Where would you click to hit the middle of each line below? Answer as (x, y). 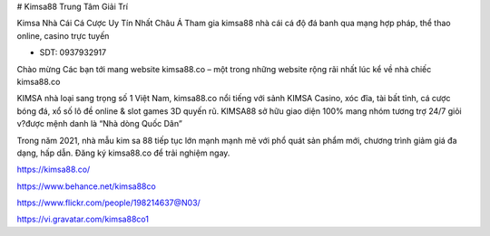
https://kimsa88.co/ (54, 170)
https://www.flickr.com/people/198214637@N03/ (109, 203)
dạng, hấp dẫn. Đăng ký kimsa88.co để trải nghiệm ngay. (123, 153)
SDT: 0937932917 (73, 52)
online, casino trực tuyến (63, 35)
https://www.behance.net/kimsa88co (86, 186)
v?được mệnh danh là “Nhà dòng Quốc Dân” (100, 124)
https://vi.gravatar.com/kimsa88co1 (83, 219)
